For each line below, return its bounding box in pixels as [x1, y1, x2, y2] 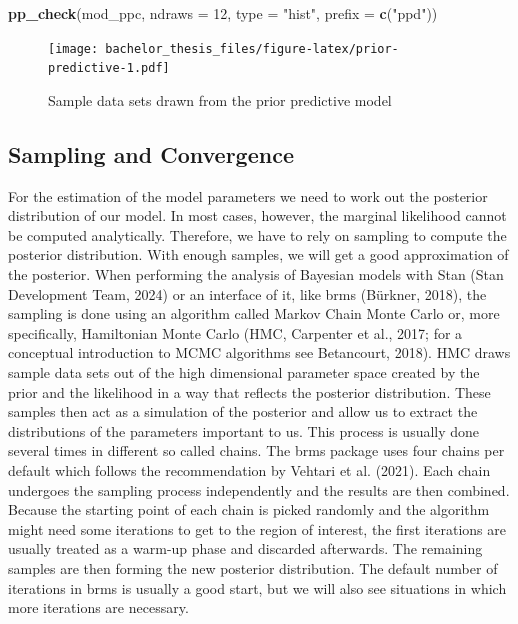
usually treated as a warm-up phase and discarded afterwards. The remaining [8, 538, 483, 559]
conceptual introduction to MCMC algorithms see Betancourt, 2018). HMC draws [8, 342, 511, 363]
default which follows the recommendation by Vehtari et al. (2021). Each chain [8, 460, 491, 481]
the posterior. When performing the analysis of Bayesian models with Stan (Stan [8, 264, 504, 285]
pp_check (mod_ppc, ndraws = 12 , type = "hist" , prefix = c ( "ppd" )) [8, 3, 438, 23]
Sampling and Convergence [8, 138, 294, 169]
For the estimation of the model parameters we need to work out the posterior [8, 185, 488, 206]
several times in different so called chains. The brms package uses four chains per [8, 440, 505, 461]
